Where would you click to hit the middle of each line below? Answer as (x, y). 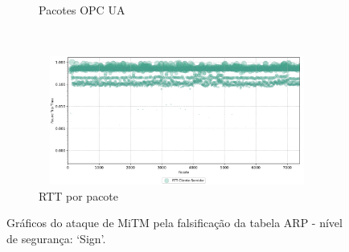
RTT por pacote (79, 195)
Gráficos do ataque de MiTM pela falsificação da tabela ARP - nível (174, 223)
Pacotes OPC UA (82, 10)
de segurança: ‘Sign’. (56, 238)
